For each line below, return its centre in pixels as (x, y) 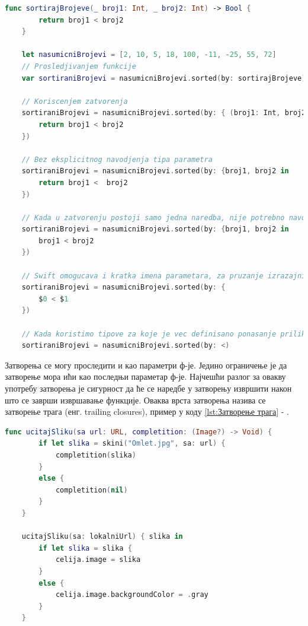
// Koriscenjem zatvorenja (75, 101)
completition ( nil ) (92, 490)
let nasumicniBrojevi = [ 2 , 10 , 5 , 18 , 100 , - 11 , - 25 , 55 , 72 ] (149, 55)
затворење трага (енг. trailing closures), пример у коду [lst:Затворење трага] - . (147, 411)
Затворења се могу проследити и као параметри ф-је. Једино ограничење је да (146, 365)
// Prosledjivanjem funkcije (79, 66)
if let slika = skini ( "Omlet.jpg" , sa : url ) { (132, 444)
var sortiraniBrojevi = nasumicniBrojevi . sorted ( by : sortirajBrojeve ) (164, 78)
